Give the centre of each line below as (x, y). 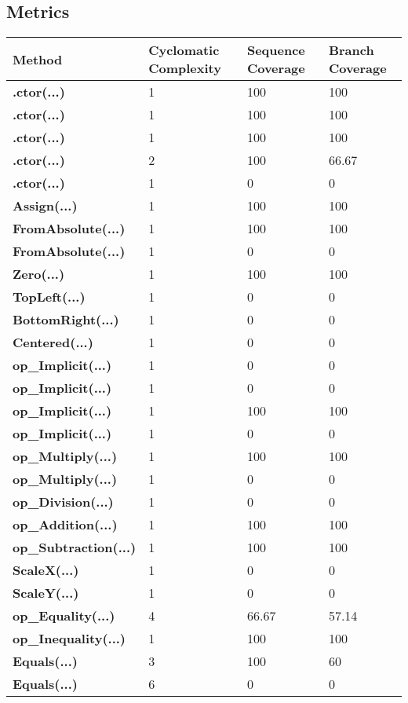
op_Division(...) (63, 502)
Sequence (276, 50)
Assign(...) (45, 206)
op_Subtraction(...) (75, 547)
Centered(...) (53, 342)
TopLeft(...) (49, 297)
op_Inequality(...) (69, 639)
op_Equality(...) (64, 616)
